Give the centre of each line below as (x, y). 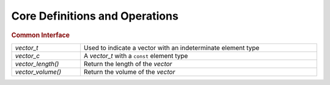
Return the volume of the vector (129, 72)
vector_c (27, 56)
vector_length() (37, 64)
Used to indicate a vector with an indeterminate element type (171, 48)
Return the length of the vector (128, 64)
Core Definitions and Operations (95, 16)
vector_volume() (38, 72)
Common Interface (41, 35)
